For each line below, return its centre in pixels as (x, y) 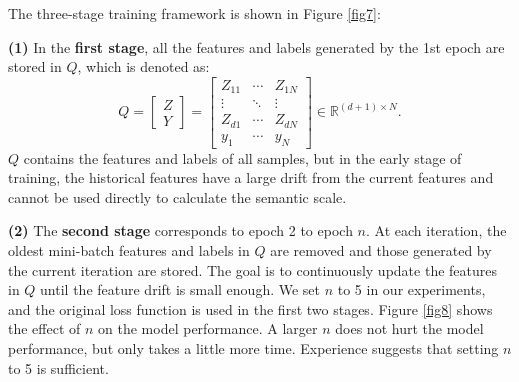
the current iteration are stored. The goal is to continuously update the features (252, 269)
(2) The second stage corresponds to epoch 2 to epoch (180, 230)
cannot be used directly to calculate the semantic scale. (177, 196)
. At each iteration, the (436, 230)
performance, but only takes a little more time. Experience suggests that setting (253, 347)
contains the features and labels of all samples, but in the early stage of (242, 157)
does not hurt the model (409, 328)
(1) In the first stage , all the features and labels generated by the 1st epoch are (256, 46)
